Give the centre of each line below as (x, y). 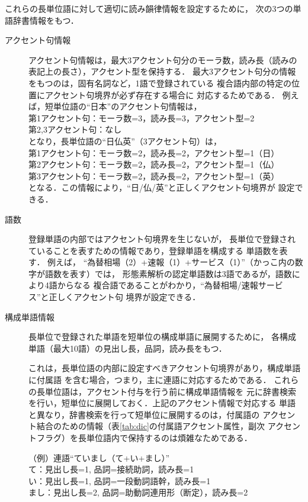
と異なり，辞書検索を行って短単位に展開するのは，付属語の (144, 414)
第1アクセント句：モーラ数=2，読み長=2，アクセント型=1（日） (154, 152)
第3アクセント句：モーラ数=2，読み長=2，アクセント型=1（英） (154, 176)
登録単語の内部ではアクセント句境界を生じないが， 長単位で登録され (162, 239)
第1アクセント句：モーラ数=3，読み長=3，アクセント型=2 (142, 118)
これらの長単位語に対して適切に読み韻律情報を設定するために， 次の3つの (149, 8)
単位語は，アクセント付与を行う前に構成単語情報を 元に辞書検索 (170, 391)
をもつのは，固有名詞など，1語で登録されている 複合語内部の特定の (160, 83)
